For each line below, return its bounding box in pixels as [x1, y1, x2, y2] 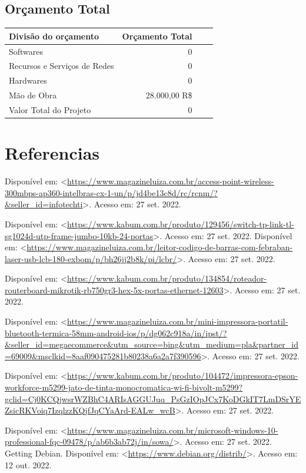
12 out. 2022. [5, 458, 52, 471]
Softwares [9, 45, 44, 57]
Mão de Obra [9, 89, 57, 101]
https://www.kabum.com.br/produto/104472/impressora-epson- [67, 369, 298, 382]
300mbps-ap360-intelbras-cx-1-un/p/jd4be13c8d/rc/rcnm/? [5, 186, 218, 199]
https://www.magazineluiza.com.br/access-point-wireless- [67, 175, 274, 187]
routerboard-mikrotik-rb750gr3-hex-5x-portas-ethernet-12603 [5, 283, 224, 296]
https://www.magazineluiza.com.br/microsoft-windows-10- [67, 424, 278, 436]
